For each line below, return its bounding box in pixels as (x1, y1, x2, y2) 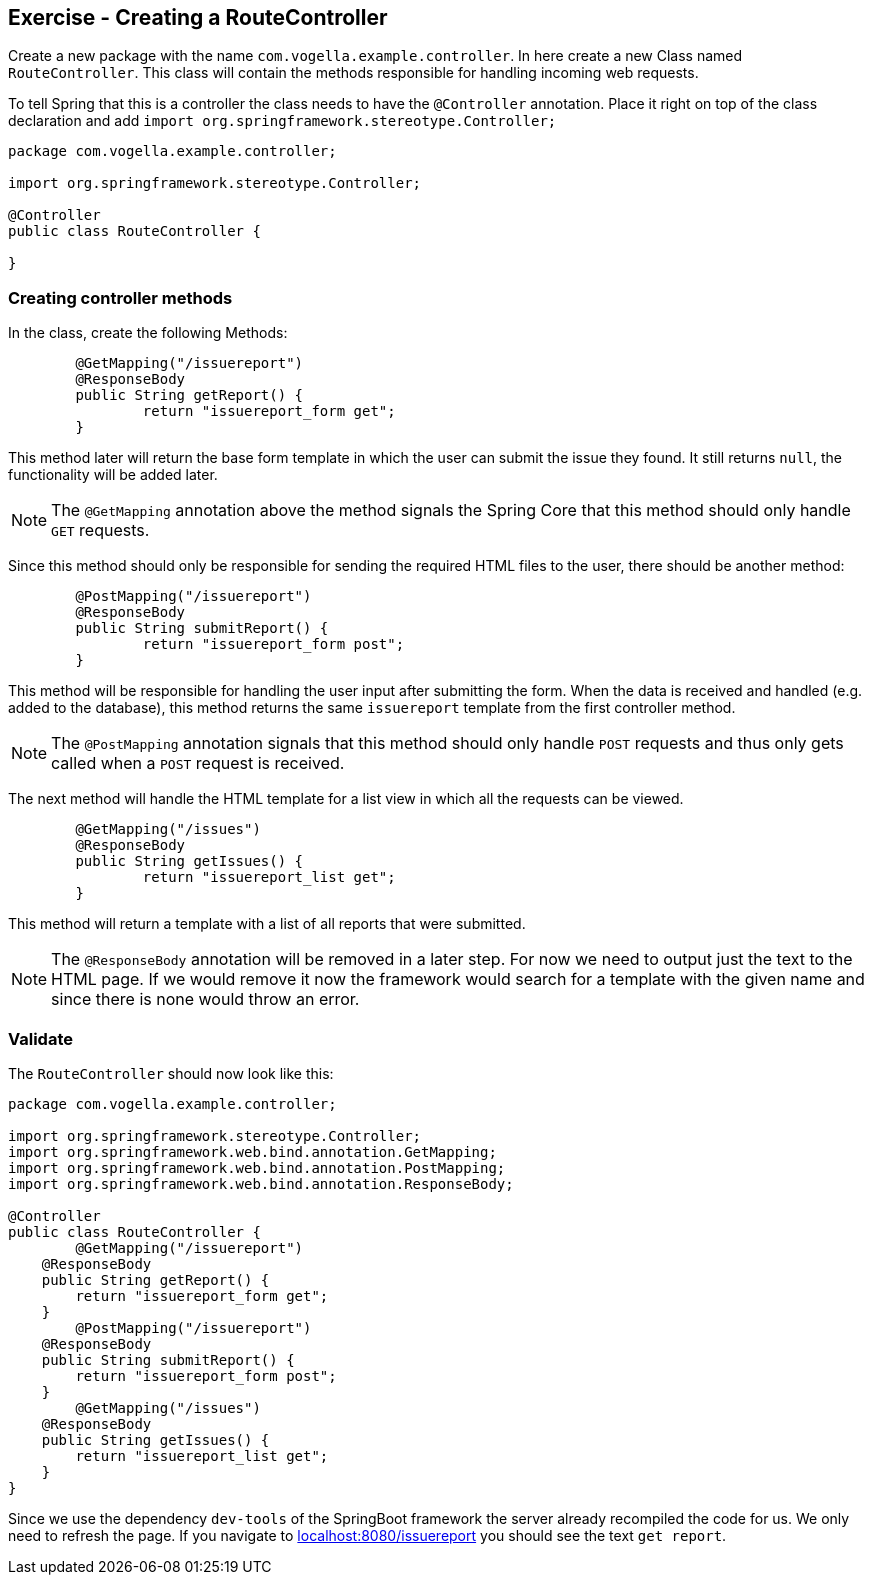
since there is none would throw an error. (51, 989, 360, 1010)
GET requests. (51, 520, 150, 541)
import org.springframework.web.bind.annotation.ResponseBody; (8, 1175, 514, 1192)
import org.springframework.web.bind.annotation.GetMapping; (8, 1143, 497, 1160)
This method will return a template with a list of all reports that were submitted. (8, 915, 526, 933)
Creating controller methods (8, 287, 233, 308)
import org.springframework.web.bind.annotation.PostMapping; (8, 1159, 506, 1176)
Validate (8, 1028, 73, 1049)
